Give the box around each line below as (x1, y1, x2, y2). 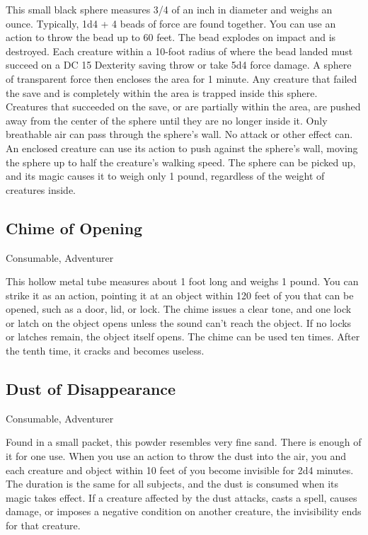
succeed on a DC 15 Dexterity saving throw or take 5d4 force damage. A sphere (6, 57, 352, 72)
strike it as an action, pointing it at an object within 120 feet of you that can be (6, 287, 354, 302)
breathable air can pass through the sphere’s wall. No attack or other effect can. (6, 127, 353, 142)
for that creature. (6, 518, 81, 533)
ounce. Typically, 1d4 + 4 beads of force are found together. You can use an (6, 16, 336, 30)
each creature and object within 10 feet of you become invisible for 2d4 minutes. (6, 462, 354, 477)
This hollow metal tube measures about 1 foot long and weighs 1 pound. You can (6, 274, 359, 289)
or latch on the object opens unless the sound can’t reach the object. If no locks (6, 315, 352, 330)
